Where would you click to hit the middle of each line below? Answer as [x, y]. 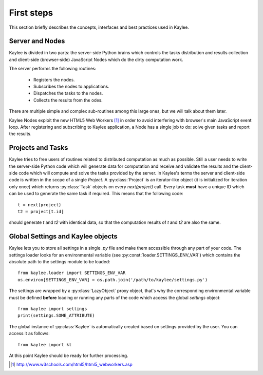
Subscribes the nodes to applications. [71, 87]
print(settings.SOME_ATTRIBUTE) [56, 316]
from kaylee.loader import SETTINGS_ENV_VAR [72, 273]
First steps [31, 13]
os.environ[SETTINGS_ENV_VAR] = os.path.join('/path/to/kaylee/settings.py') [113, 280]
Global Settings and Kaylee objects [63, 237]
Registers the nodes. [54, 79]
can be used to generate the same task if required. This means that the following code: [96, 194]
